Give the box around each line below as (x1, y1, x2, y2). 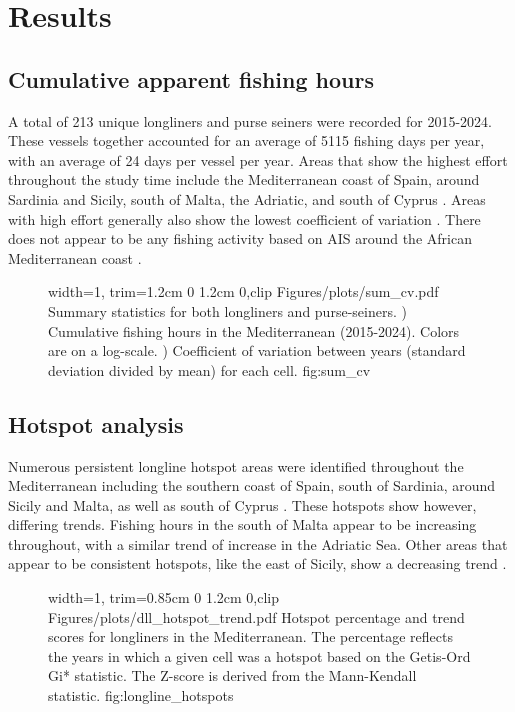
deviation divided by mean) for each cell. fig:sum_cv (48, 359, 371, 380)
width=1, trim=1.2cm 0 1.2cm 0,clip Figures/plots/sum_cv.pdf (48, 281, 439, 302)
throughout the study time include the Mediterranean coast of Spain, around (8, 169, 480, 190)
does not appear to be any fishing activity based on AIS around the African (8, 228, 472, 249)
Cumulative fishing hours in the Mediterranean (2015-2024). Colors (48, 320, 460, 341)
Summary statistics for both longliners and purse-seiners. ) (48, 300, 407, 321)
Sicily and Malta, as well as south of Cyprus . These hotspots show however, (8, 494, 477, 515)
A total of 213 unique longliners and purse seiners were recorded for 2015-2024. (8, 110, 492, 131)
